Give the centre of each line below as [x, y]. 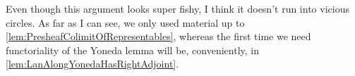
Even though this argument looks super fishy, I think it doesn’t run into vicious [177, 8]
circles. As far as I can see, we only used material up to [125, 22]
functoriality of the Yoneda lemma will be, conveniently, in [133, 50]
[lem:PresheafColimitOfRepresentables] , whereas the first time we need [158, 36]
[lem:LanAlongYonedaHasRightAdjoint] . [92, 64]
